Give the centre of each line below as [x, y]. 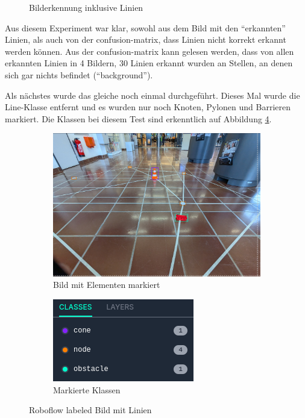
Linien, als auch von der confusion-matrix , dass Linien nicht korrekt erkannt [146, 39]
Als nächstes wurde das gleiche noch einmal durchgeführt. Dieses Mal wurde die [152, 95]
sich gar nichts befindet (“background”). [79, 74]
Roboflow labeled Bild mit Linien [90, 410]
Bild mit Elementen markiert [107, 285]
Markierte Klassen [87, 389]
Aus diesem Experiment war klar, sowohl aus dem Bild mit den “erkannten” [145, 27]
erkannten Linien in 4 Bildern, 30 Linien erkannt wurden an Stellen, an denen [149, 63]
